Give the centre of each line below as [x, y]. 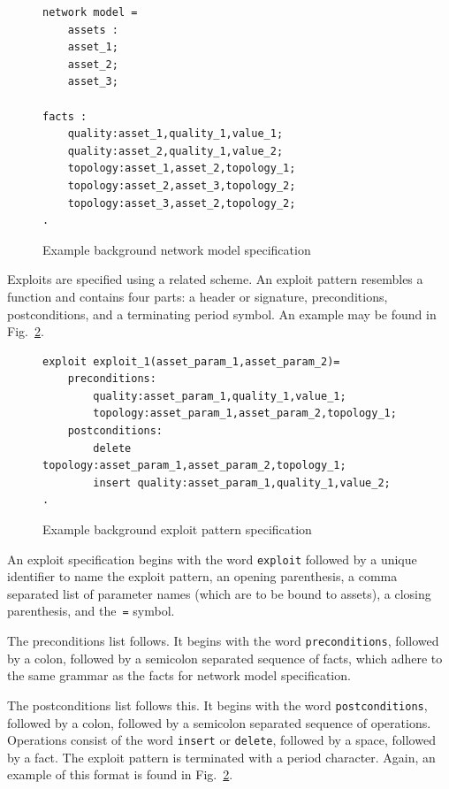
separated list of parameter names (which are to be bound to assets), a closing [219, 593]
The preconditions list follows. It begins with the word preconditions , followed [223, 641]
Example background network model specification [177, 249]
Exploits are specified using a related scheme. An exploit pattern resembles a [215, 279]
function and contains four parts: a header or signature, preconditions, [198, 296]
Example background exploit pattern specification [177, 529]
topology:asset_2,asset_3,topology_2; [182, 185]
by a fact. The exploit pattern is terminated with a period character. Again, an [221, 757]
